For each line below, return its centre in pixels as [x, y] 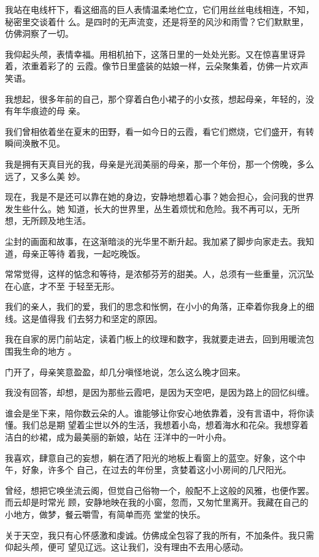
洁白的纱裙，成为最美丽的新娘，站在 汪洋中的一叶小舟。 [118, 437]
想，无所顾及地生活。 [48, 221]
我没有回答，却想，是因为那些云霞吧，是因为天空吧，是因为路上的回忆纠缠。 [159, 392]
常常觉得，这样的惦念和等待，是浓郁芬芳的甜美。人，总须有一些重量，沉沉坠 [159, 274]
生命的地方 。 [49, 351]
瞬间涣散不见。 [35, 143]
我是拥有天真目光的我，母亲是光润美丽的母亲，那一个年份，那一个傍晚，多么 [159, 163]
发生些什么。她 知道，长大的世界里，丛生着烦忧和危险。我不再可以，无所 [152, 208]
